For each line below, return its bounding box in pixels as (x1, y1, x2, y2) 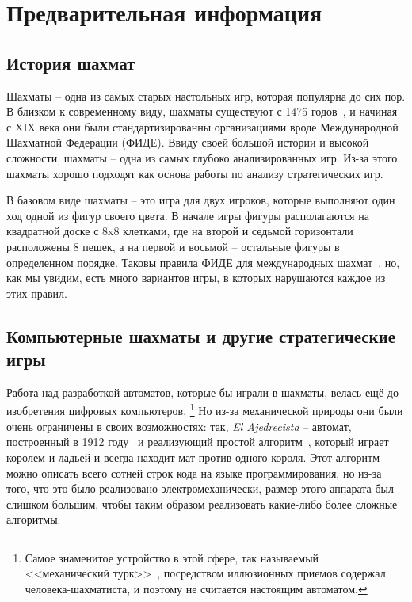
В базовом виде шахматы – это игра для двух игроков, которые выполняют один (6, 192, 395, 208)
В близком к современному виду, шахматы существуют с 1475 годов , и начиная (6, 103, 398, 120)
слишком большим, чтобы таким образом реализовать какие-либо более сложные (6, 495, 398, 512)
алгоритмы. (6, 511, 61, 528)
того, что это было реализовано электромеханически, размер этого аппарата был (6, 480, 394, 497)
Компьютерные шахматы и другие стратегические (6, 323, 396, 348)
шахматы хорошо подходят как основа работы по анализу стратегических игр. (6, 165, 383, 181)
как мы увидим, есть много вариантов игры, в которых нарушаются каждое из (6, 269, 386, 286)
